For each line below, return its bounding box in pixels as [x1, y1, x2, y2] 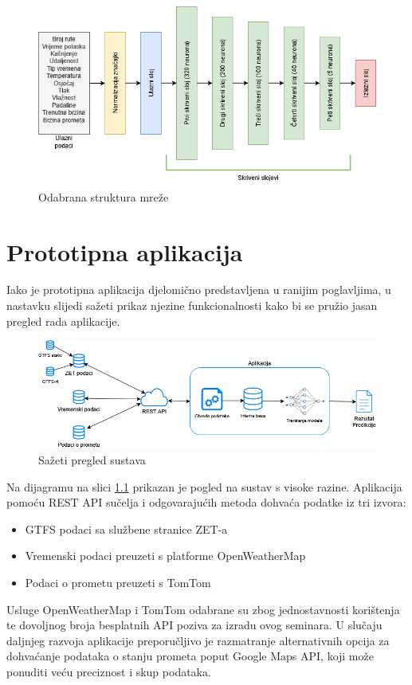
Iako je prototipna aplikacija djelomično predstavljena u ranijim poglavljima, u [6, 281, 391, 298]
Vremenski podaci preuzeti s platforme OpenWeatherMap [25, 547, 306, 564]
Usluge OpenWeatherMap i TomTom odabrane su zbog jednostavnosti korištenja [6, 601, 400, 617]
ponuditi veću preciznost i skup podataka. [6, 663, 211, 680]
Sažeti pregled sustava [38, 452, 146, 468]
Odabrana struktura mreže [38, 188, 169, 205]
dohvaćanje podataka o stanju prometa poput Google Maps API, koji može [6, 648, 374, 664]
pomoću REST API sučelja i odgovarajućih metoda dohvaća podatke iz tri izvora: [6, 494, 406, 511]
